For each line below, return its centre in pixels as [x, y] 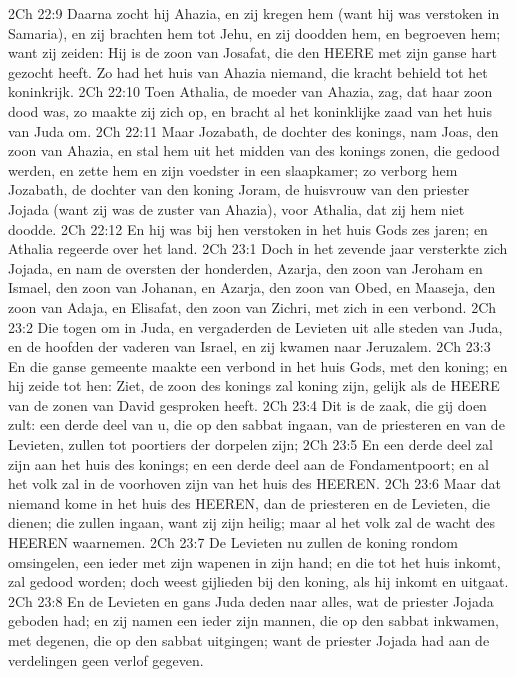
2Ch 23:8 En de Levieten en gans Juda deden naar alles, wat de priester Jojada [251, 600]
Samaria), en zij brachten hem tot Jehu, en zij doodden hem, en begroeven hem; [254, 32]
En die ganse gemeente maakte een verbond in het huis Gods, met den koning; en [258, 365]
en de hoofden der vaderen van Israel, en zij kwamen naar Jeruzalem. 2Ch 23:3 [249, 346]
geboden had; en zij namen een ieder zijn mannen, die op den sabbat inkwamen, [253, 620]
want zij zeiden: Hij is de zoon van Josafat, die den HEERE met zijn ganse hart [252, 52]
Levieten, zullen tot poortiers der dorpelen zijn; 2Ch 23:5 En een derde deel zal [250, 444]
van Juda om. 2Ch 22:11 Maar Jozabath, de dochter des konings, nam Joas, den [253, 130]
